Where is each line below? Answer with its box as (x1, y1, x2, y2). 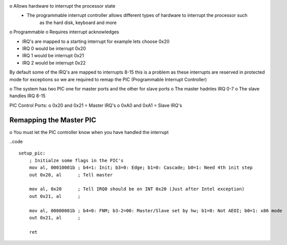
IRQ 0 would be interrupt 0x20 (22, 45, 86, 51)
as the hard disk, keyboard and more (39, 19, 117, 26)
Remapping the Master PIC (9, 116, 97, 124)
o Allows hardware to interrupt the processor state (9, 3, 116, 9)
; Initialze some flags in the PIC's (29, 158, 124, 163)
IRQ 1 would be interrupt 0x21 (22, 53, 84, 59)
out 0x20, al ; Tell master (29, 172, 113, 177)
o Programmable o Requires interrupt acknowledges (9, 29, 119, 35)
